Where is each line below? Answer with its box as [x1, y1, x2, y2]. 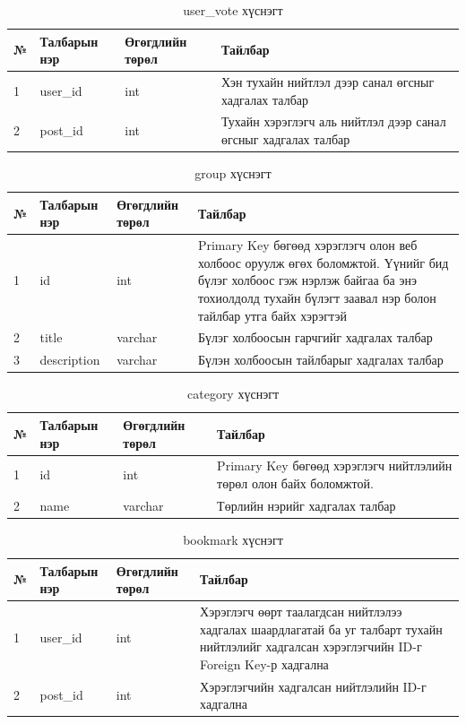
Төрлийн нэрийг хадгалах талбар [217, 496, 396, 514]
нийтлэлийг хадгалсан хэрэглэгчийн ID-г [200, 637, 422, 656]
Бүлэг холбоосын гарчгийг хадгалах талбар [197, 328, 433, 347]
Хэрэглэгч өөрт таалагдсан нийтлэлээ [200, 601, 402, 620]
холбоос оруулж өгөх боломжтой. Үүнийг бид [197, 253, 449, 271]
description [39, 350, 100, 369]
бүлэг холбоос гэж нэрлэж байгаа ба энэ [197, 271, 417, 289]
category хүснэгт [187, 384, 279, 403]
